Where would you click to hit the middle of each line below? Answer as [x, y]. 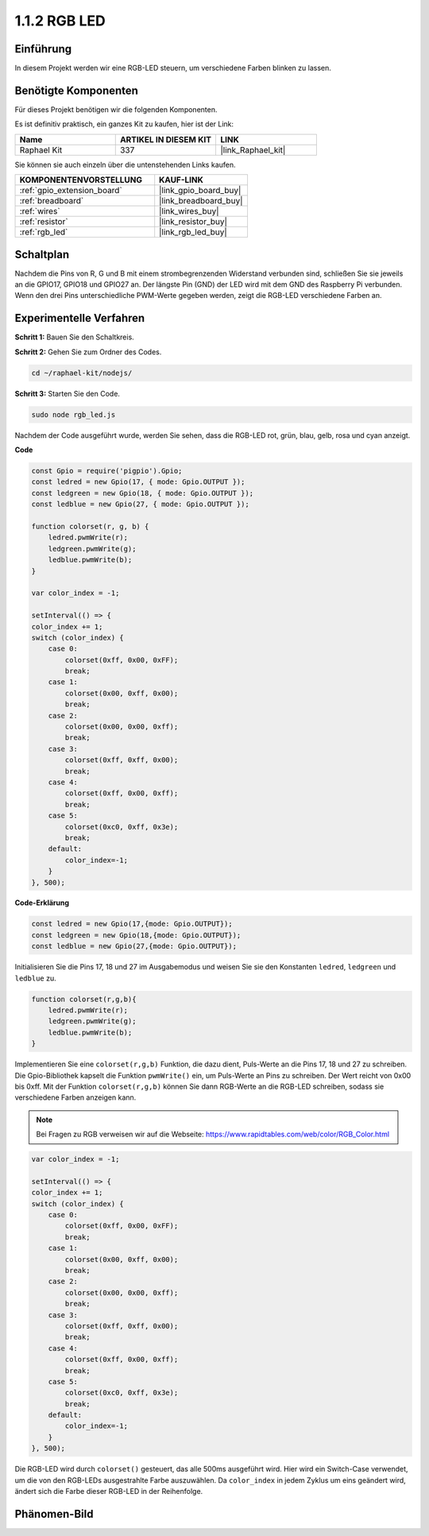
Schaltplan [42, 254]
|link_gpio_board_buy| [200, 191]
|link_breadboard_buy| [201, 201]
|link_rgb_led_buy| [193, 232]
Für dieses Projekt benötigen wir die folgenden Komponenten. [116, 109]
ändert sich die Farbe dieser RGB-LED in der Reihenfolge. [109, 1492]
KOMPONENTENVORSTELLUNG [81, 180]
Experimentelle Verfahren [80, 318]
